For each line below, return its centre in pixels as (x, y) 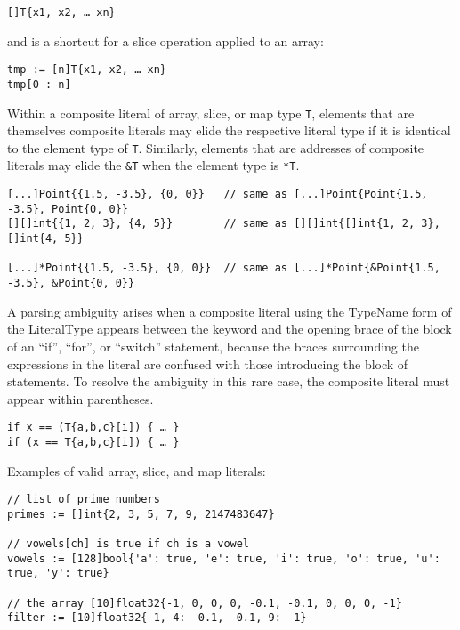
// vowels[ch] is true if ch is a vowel (129, 544)
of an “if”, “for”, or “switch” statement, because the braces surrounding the (213, 346)
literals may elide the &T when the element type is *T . (153, 165)
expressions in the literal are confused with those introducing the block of (208, 363)
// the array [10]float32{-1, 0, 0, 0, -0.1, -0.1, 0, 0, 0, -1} (205, 603)
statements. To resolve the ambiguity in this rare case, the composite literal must (229, 381)
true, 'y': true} (58, 573)
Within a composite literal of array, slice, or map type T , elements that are (211, 113)
